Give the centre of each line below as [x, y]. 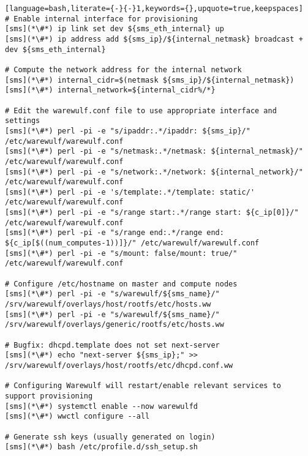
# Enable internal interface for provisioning [101, 19]
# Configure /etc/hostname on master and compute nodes [121, 284]
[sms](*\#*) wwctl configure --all [77, 417]
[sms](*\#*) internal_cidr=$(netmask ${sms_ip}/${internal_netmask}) [150, 80]
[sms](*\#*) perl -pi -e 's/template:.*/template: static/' [130, 192]
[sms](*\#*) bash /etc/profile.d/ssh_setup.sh [101, 447]
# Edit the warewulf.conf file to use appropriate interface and [141, 110]
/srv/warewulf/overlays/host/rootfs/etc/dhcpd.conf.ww [119, 365]
